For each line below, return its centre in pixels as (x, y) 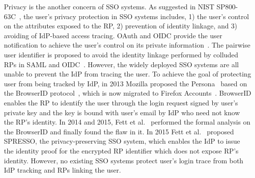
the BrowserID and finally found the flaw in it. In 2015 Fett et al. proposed (119, 131)
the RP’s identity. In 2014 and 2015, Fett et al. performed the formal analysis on (127, 122)
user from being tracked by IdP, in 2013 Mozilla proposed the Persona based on (126, 83)
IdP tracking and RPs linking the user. (63, 170)
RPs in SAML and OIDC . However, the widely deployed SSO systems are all (121, 64)
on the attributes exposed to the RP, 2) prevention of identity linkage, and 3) (121, 26)
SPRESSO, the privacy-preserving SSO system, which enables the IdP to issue (122, 141)
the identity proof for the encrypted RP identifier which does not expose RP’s (121, 150)
